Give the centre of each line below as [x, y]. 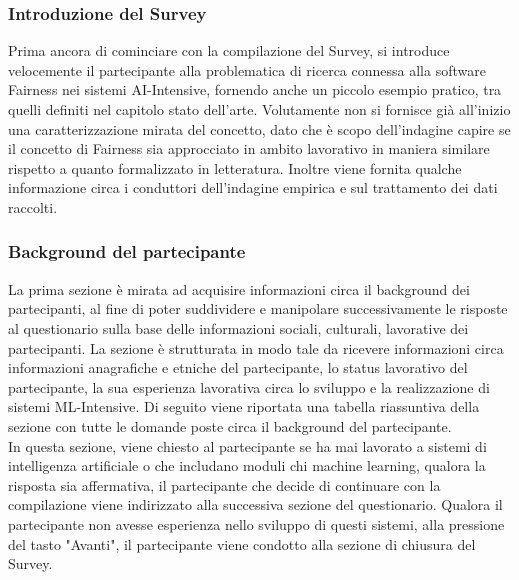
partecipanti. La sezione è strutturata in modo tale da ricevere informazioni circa [256, 347]
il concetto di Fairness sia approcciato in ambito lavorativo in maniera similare [249, 148]
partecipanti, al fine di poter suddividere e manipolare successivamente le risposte [258, 308]
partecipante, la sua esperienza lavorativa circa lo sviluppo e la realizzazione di [249, 386]
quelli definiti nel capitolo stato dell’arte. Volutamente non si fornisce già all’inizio [259, 109]
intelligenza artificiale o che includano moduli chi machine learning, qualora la [247, 465]
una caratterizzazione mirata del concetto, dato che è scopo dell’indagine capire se [259, 128]
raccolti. [33, 206]
